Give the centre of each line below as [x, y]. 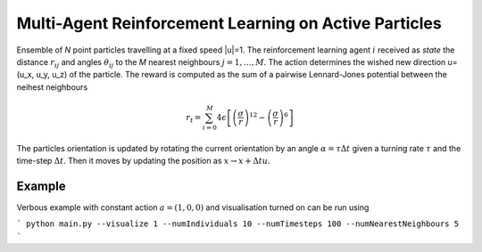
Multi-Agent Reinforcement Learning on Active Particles [229, 23]
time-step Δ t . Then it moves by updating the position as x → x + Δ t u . [144, 161]
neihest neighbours [52, 87]
